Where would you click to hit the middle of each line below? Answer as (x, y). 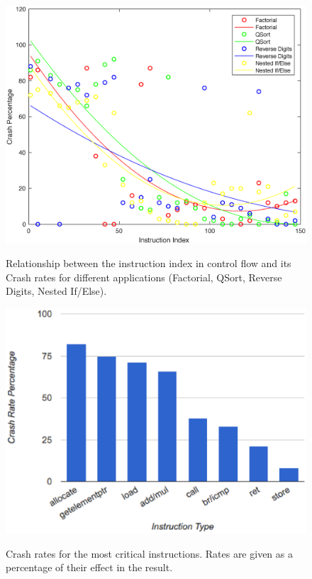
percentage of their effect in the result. (89, 567)
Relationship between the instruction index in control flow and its (149, 263)
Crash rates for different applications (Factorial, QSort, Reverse (144, 277)
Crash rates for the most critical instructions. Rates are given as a (149, 553)
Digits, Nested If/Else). (56, 291)
